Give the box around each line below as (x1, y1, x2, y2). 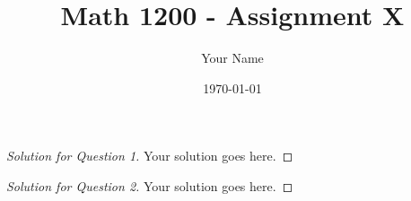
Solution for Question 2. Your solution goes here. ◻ (6, 176, 293, 195)
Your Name (201, 48, 264, 67)
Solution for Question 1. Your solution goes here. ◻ (6, 146, 293, 165)
